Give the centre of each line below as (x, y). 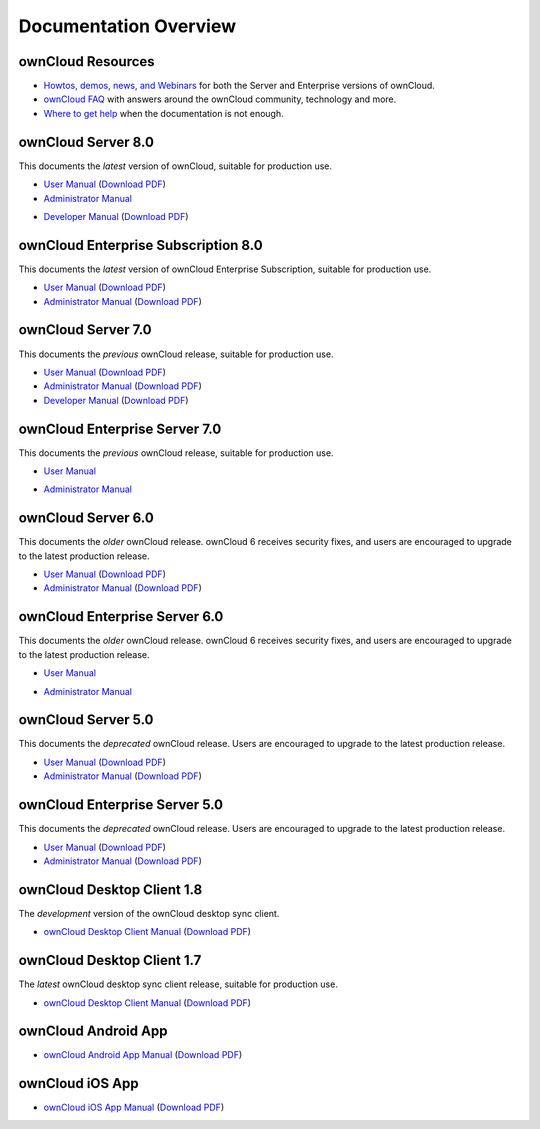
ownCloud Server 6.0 (86, 518)
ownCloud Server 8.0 (86, 141)
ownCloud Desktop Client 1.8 (110, 889)
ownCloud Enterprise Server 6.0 (121, 616)
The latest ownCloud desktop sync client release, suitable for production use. (178, 984)
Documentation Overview (127, 26)
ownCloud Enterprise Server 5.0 (121, 805)
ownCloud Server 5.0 (86, 720)
